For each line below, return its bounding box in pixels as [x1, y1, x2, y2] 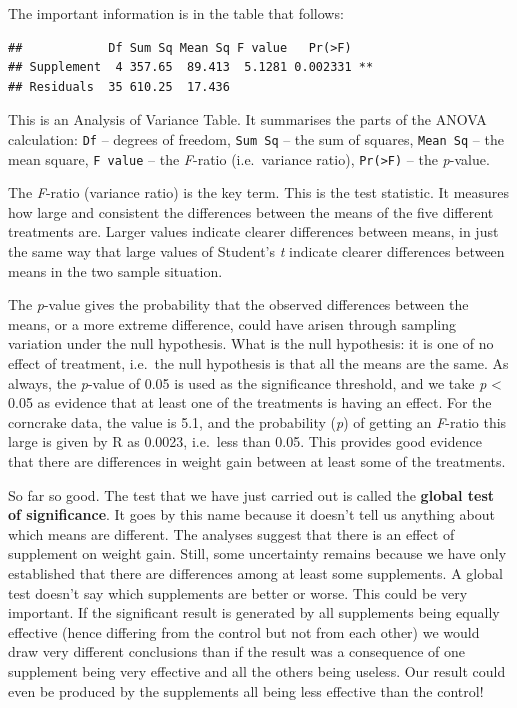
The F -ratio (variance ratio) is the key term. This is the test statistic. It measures [8, 182, 510, 203]
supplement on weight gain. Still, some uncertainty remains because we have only [8, 543, 507, 564]
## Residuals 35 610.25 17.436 [8, 79, 230, 94]
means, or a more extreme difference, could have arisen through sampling [8, 313, 457, 334]
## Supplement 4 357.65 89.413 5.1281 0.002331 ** [8, 60, 374, 75]
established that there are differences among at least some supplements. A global [8, 562, 503, 583]
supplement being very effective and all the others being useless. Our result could [8, 660, 506, 681]
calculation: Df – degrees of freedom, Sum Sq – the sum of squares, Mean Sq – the [8, 128, 504, 149]
